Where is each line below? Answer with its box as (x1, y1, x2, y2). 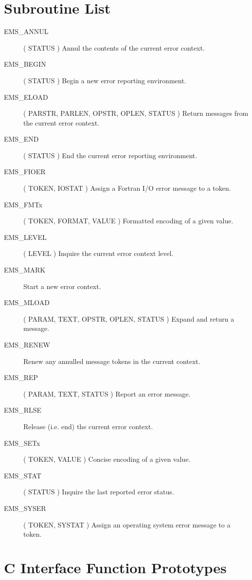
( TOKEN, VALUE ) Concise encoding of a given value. (23, 454, 191, 464)
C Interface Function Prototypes (4, 557, 227, 577)
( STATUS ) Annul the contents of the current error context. (23, 42, 205, 53)
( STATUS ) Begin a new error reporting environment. (23, 75, 186, 85)
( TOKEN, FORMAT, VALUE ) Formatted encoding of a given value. (23, 216, 234, 226)
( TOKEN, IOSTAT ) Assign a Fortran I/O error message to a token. (23, 183, 231, 193)
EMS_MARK (4, 265, 46, 275)
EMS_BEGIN (4, 59, 46, 69)
